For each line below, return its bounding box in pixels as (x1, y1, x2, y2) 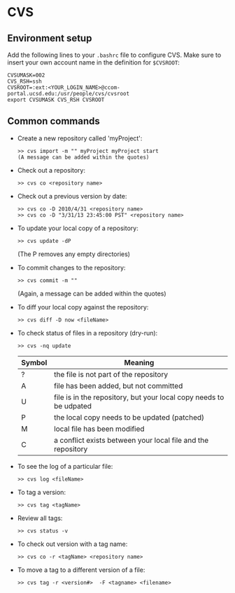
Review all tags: (17, 514, 63, 522)
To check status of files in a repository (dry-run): (17, 328, 158, 337)
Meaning (124, 357, 155, 367)
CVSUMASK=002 (7, 72, 45, 79)
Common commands (7, 115, 100, 127)
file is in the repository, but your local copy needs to (53, 392, 225, 402)
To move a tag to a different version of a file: (17, 566, 145, 574)
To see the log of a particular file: (17, 462, 113, 470)
